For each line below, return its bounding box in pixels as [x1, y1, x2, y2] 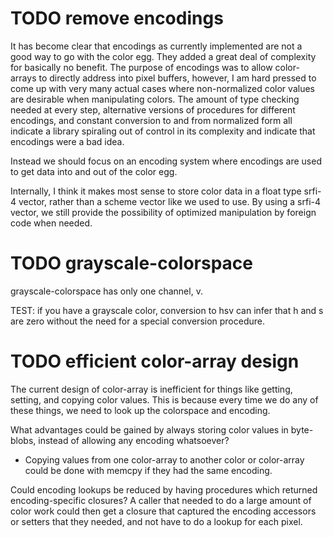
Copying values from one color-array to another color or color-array [24, 453, 305, 466]
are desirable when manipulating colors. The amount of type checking [10, 93, 300, 105]
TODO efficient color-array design [10, 350, 300, 373]
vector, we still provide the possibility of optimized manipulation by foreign [10, 206, 317, 218]
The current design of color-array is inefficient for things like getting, [10, 383, 293, 395]
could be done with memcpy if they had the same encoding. [24, 464, 273, 476]
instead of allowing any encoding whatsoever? [38, 434, 230, 446]
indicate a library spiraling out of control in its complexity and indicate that [10, 125, 316, 137]
